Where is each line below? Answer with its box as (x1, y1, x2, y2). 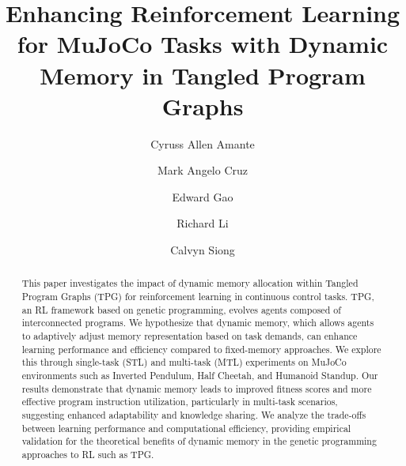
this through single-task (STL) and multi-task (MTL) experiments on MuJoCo (21, 355, 347, 369)
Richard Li (176, 215, 229, 231)
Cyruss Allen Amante (150, 135, 255, 152)
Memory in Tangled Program (40, 58, 366, 91)
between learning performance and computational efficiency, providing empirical (21, 421, 351, 434)
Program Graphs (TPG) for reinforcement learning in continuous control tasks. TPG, (21, 290, 374, 303)
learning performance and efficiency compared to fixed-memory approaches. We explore (21, 342, 381, 355)
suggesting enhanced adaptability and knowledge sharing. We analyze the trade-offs (21, 408, 366, 422)
